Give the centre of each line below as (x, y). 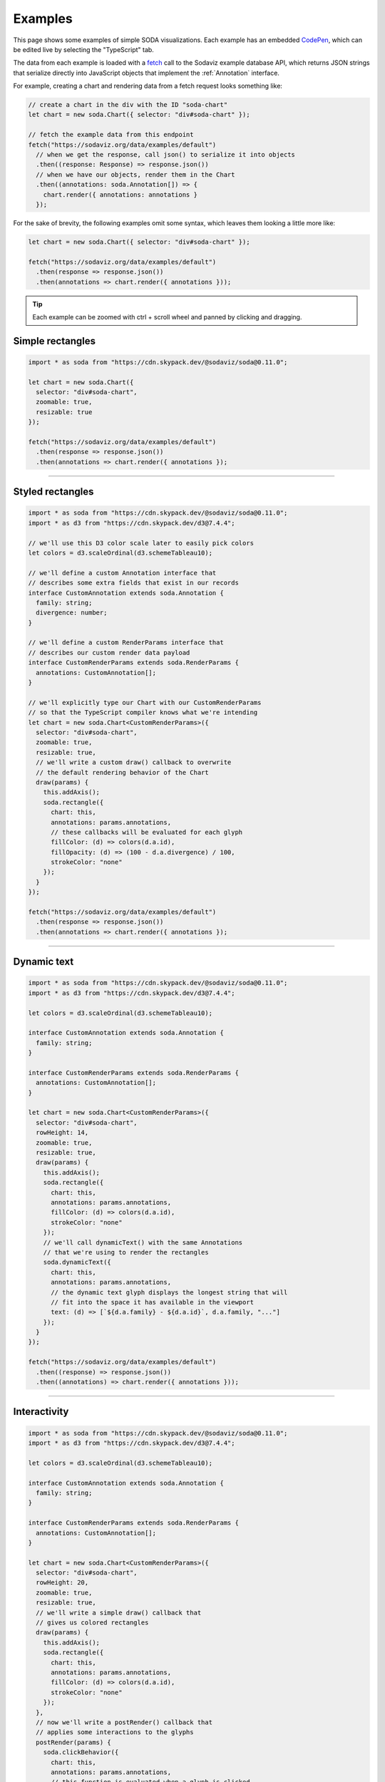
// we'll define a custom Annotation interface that (122, 573)
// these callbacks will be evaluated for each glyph (147, 832)
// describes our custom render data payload (109, 653)
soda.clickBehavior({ (81, 1752)
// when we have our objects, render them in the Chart (135, 174)
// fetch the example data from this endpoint (111, 135)
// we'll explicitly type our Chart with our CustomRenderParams (145, 702)
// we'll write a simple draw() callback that (119, 1612)
